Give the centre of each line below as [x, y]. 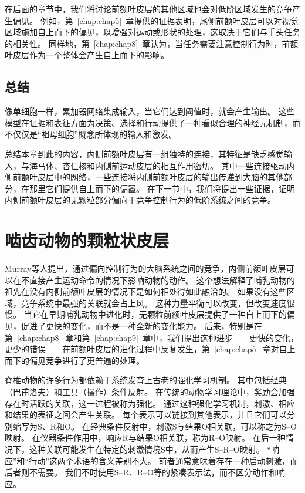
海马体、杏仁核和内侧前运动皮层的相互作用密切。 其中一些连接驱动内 [162, 165]
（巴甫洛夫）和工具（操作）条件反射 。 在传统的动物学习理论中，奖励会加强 [150, 391]
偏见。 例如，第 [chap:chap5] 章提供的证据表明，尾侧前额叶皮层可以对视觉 [155, 20]
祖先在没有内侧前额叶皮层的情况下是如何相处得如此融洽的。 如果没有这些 [146, 291]
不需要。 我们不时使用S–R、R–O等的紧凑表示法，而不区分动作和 [153, 472]
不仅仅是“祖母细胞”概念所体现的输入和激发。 [91, 134]
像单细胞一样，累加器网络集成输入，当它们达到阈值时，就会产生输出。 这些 [150, 111]
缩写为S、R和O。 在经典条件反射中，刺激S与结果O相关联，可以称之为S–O [155, 426]
